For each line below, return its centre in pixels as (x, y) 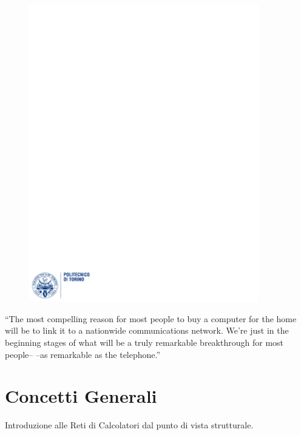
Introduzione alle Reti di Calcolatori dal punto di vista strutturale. (129, 425)
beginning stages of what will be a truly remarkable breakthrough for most (144, 342)
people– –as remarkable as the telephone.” (83, 354)
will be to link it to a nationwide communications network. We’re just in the (147, 330)
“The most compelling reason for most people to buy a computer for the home (151, 318)
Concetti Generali (81, 396)
